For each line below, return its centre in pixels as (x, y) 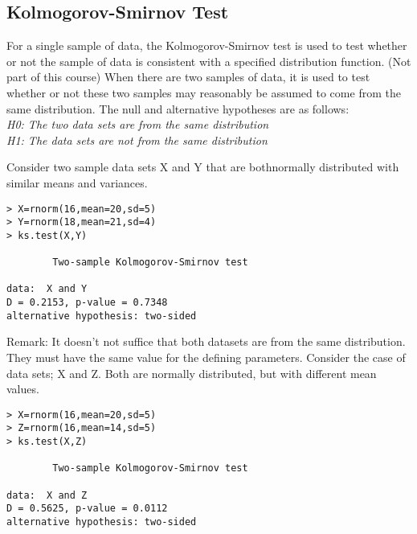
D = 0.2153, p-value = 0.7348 (87, 303)
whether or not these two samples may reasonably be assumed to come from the (204, 92)
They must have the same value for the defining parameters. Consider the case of (206, 357)
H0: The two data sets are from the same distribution (138, 124)
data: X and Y (47, 289)
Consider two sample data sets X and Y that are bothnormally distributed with (203, 167)
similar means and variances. (77, 182)
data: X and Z (47, 495)
